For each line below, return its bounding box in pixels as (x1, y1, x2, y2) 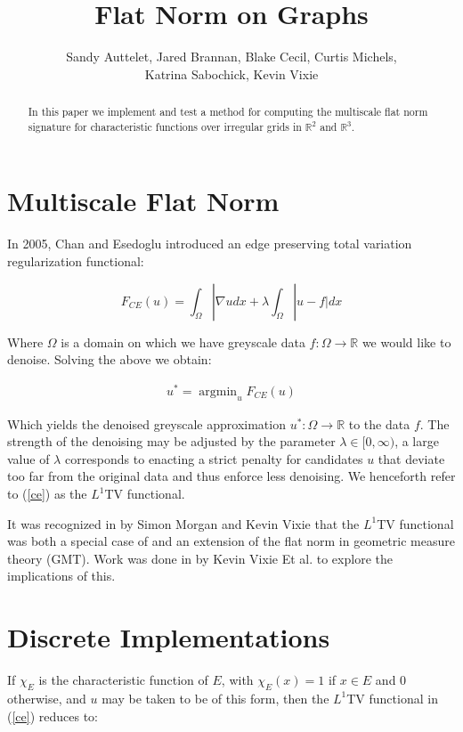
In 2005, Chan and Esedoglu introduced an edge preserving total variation (7, 234, 412, 253)
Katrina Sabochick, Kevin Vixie (144, 64, 319, 83)
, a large (394, 432, 439, 451)
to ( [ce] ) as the (7, 484, 87, 503)
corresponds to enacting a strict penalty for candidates (64, 449, 363, 468)
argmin (199, 385, 238, 398)
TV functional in (346, 688, 438, 707)
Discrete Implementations (7, 619, 330, 655)
